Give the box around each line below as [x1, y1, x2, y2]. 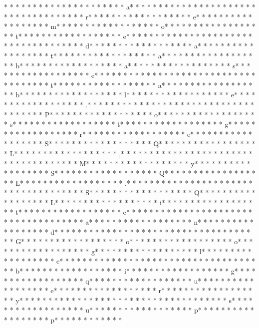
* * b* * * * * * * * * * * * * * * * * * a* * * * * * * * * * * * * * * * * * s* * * [4, 60, 251, 70]
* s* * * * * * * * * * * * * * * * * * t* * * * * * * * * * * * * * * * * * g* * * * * [4, 119, 256, 129]
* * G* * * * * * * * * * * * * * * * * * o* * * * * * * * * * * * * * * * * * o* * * [4, 236, 253, 247]
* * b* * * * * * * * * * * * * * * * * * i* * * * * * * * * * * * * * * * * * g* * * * [4, 266, 256, 276]
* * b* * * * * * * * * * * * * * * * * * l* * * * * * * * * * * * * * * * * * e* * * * [4, 89, 256, 100]
